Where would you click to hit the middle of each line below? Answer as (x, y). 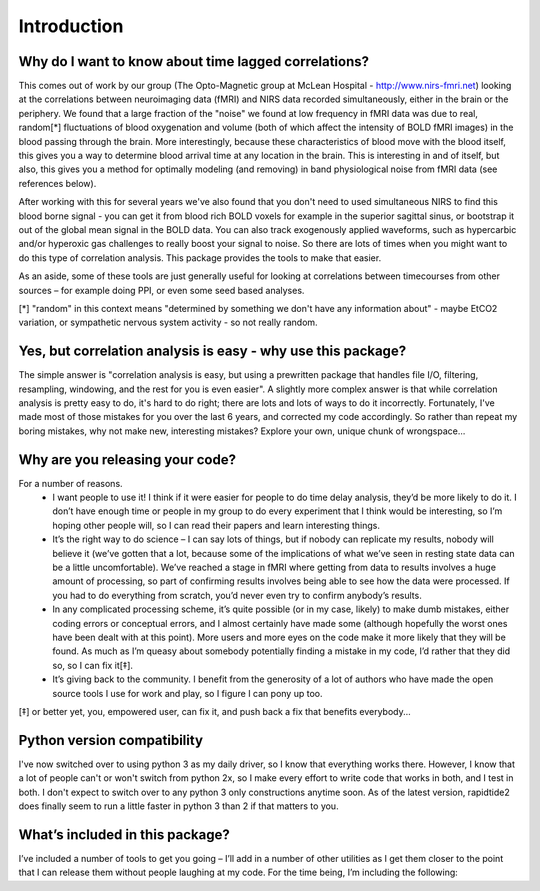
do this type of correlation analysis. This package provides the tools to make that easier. (200, 257)
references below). (57, 183)
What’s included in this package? (124, 834)
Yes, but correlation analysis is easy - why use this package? (212, 351)
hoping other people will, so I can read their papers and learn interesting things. (216, 525)
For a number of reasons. (71, 483)
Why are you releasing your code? (127, 459)
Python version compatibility (111, 740)
